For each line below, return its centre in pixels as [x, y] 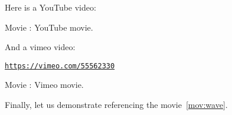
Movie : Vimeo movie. [44, 85]
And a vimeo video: [40, 47]
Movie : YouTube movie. [49, 27]
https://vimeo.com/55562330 [60, 66]
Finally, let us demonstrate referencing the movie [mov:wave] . [116, 105]
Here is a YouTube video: [50, 7]
